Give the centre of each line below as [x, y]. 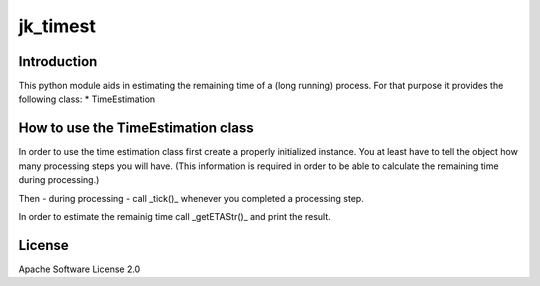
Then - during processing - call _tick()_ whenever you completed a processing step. [191, 198]
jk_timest [57, 26]
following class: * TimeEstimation [87, 99]
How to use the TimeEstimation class [136, 128]
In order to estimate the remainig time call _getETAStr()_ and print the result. [175, 216]
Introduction [58, 61]
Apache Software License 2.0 [79, 269]
